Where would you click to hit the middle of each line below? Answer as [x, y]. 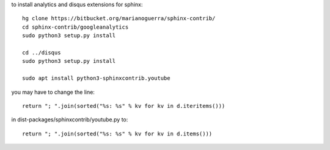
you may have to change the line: [53, 92]
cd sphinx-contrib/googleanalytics [75, 27]
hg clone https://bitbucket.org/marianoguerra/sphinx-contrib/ [119, 19]
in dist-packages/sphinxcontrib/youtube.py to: [70, 120]
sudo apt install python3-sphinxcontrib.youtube [96, 78]
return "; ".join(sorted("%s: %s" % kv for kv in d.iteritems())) [124, 106]
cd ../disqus [42, 52]
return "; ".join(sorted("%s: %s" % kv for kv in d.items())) [117, 134]
